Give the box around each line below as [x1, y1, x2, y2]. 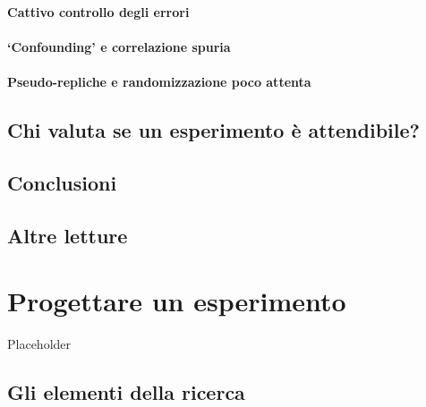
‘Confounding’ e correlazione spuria [7, 37, 231, 55]
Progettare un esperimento [7, 283, 346, 319]
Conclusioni [7, 168, 117, 196]
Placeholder [7, 335, 72, 353]
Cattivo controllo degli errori [7, 2, 190, 21]
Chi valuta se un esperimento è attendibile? [7, 115, 420, 143]
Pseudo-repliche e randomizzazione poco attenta [7, 72, 311, 90]
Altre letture [7, 221, 128, 249]
